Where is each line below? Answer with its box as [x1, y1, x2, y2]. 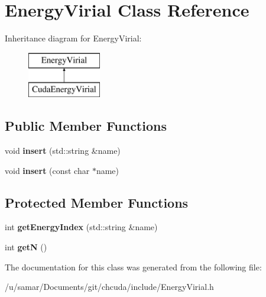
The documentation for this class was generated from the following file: [5, 260, 262, 273]
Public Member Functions [5, 117, 167, 135]
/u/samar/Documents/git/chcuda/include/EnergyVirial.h [5, 280, 214, 293]
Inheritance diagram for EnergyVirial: [5, 32, 142, 44]
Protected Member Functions [5, 193, 189, 211]
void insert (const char [5, 164, 90, 176]
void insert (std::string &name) [5, 144, 121, 157]
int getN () [5, 241, 47, 253]
